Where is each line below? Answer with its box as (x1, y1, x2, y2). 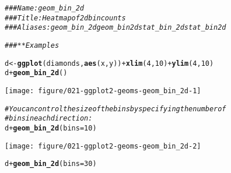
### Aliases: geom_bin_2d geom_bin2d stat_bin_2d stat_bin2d (5, 23, 226, 32)
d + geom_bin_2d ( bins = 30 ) (5, 160, 97, 168)
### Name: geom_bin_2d (5, 4, 85, 12)
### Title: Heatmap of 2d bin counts (5, 13, 126, 22)
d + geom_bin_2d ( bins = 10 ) (5, 123, 97, 132)
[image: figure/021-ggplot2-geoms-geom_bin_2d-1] (5, 86, 201, 95)
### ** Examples (5, 41, 60, 50)
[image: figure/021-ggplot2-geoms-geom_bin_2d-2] (5, 142, 201, 150)
